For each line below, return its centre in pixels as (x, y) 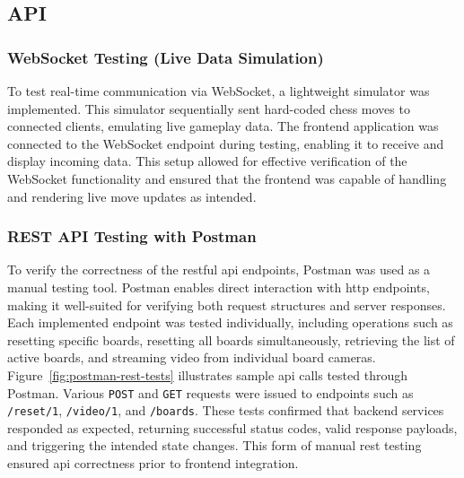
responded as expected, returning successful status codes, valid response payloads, (232, 427)
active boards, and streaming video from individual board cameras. (192, 357)
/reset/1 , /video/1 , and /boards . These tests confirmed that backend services (226, 410)
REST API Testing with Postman (132, 236)
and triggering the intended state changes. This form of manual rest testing (214, 445)
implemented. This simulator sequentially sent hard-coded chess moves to (209, 108)
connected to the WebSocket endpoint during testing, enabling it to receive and (226, 143)
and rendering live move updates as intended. (132, 196)
